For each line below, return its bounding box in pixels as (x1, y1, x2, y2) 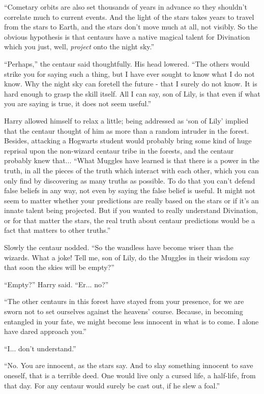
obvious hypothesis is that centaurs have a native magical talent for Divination (4, 31, 250, 42)
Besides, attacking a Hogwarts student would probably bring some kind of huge (4, 135, 252, 146)
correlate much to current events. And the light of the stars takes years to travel (4, 11, 254, 22)
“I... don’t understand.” (4, 343, 76, 353)
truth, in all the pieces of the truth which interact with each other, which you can (4, 165, 259, 175)
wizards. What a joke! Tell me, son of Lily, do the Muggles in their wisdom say (4, 252, 250, 262)
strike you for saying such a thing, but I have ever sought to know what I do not (4, 68, 255, 79)
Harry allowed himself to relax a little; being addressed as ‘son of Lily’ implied (4, 115, 249, 126)
